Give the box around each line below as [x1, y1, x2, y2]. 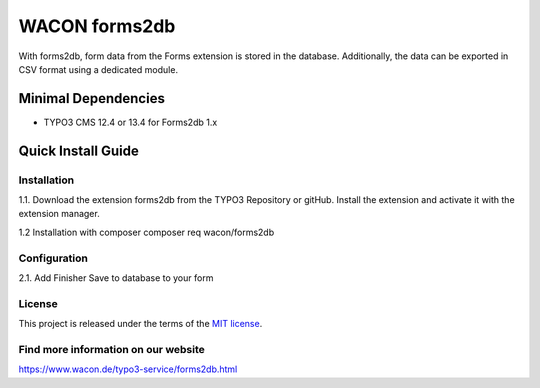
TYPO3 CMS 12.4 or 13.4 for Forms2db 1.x [43, 116, 218, 128]
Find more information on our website [18, 342, 205, 356]
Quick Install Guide [18, 142, 139, 159]
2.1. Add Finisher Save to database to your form [18, 271, 214, 284]
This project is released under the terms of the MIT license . [18, 318, 263, 330]
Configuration [18, 251, 89, 265]
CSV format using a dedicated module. [18, 63, 179, 75]
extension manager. [18, 208, 100, 220]
